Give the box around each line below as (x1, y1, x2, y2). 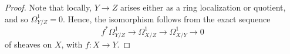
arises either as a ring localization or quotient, (120, 1, 286, 13)
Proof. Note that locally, (5, 1, 92, 13)
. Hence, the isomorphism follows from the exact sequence (62, 12, 271, 25)
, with (61, 38, 83, 50)
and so (5, 12, 28, 25)
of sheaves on (5, 38, 52, 50)
